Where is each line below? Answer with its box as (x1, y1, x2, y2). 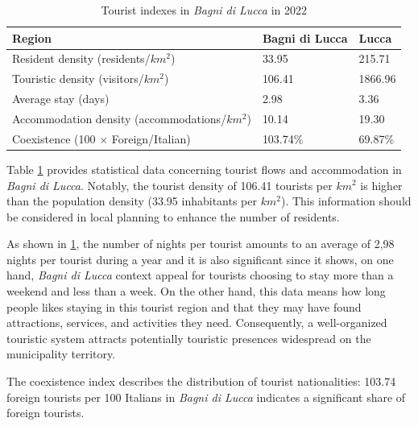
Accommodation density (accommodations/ (12, 110, 227, 126)
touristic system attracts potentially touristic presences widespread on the (6, 329, 371, 346)
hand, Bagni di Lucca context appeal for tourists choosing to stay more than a (6, 267, 394, 283)
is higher (360, 176, 403, 193)
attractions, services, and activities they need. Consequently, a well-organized (6, 314, 387, 331)
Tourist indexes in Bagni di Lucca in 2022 (101, 2, 307, 18)
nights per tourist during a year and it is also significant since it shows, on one (6, 250, 394, 267)
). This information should (280, 192, 412, 209)
